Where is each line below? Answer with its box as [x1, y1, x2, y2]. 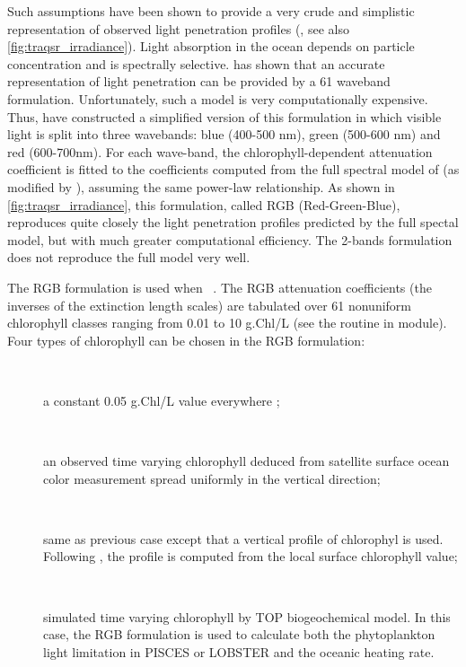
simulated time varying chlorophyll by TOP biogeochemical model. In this [43, 607, 451, 626]
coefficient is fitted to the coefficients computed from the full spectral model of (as [7, 160, 460, 179]
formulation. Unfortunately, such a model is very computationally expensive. [7, 89, 428, 108]
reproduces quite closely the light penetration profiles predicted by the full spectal [7, 213, 459, 232]
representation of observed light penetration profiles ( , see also [7, 19, 349, 38]
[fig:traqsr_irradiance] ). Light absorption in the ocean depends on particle [7, 37, 415, 56]
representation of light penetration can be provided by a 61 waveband [7, 72, 391, 91]
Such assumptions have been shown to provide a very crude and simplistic [7, 2, 415, 20]
